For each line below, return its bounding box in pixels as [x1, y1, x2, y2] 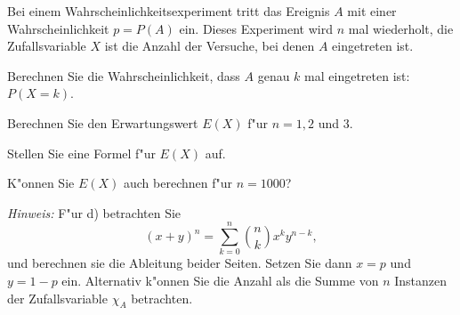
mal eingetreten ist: [304, 66, 410, 85]
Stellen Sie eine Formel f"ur [7, 143, 156, 162]
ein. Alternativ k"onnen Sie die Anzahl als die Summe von [61, 271, 379, 290]
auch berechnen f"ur [123, 174, 232, 192]
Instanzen [394, 271, 448, 290]
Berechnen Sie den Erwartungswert [7, 113, 198, 132]
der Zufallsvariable [7, 288, 108, 307]
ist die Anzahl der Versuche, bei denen [104, 36, 315, 55]
